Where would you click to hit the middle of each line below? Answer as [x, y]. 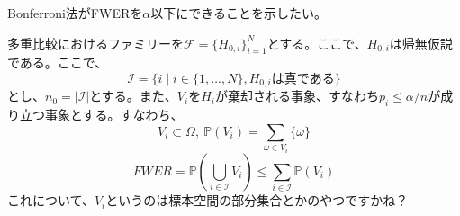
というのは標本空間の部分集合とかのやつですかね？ [257, 200]
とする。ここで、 [317, 43]
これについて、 [51, 200]
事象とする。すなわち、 [114, 115]
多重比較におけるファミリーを [95, 43]
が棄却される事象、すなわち [297, 96]
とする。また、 [133, 96]
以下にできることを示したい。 [239, 13]
